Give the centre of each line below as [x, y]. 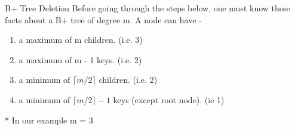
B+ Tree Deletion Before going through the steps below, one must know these [147, 8]
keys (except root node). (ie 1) [169, 99]
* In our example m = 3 [49, 120]
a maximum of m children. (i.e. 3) [81, 40]
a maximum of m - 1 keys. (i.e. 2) [80, 59]
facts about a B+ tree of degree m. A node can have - [103, 19]
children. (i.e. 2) [128, 80]
